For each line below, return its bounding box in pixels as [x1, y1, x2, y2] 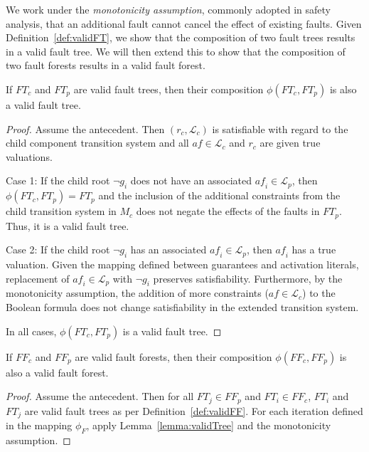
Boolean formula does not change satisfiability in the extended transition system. [6, 299, 359, 314]
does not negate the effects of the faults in [136, 204, 320, 219]
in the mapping [6, 418, 73, 433]
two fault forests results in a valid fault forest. [6, 58, 205, 73]
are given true [260, 135, 321, 150]
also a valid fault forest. [6, 364, 109, 379]
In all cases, [6, 323, 57, 338]
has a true [292, 242, 336, 257]
